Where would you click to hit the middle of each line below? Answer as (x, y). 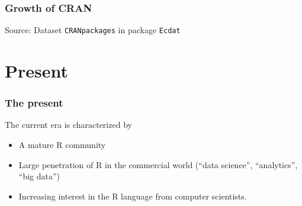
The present (34, 103)
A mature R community (62, 145)
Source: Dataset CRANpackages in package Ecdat (93, 30)
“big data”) (39, 176)
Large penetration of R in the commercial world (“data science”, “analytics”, (158, 164)
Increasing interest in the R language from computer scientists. (133, 196)
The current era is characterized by (68, 125)
